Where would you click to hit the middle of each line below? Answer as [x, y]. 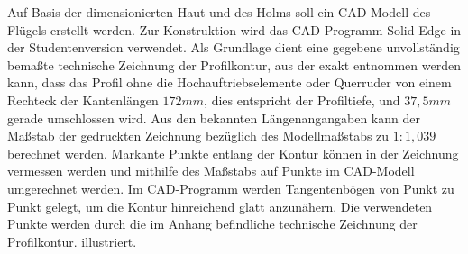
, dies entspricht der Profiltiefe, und [302, 100]
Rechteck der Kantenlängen [83, 100]
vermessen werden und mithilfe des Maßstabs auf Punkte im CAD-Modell [211, 171]
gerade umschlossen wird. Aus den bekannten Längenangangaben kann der [214, 118]
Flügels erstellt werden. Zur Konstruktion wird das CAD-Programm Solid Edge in [234, 29]
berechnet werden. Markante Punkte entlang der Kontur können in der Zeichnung [233, 153]
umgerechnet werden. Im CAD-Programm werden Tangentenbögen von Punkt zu [231, 188]
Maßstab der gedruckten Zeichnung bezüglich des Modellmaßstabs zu [198, 136]
